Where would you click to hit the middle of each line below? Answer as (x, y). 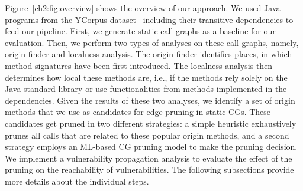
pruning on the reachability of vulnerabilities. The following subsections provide (149, 169)
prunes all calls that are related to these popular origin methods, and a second (147, 135)
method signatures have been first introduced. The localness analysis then (139, 65)
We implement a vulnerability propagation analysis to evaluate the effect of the (149, 158)
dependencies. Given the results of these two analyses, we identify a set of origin (150, 100)
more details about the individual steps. (77, 181)
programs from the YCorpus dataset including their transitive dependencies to (149, 19)
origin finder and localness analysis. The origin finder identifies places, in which (149, 54)
